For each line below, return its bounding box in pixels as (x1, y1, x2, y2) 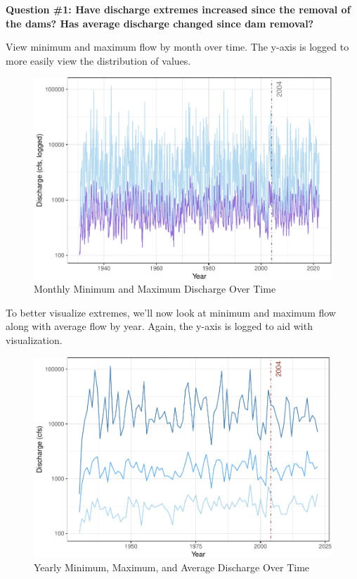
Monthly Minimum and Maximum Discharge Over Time (34, 281, 276, 296)
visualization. (6, 332, 63, 347)
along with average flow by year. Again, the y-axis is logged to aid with (6, 319, 313, 333)
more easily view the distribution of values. (6, 53, 191, 68)
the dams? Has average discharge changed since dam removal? (6, 15, 314, 30)
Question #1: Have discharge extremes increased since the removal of (6, 2, 351, 16)
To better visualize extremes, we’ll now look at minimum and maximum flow (6, 305, 336, 319)
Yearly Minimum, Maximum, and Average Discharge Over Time (34, 559, 310, 574)
